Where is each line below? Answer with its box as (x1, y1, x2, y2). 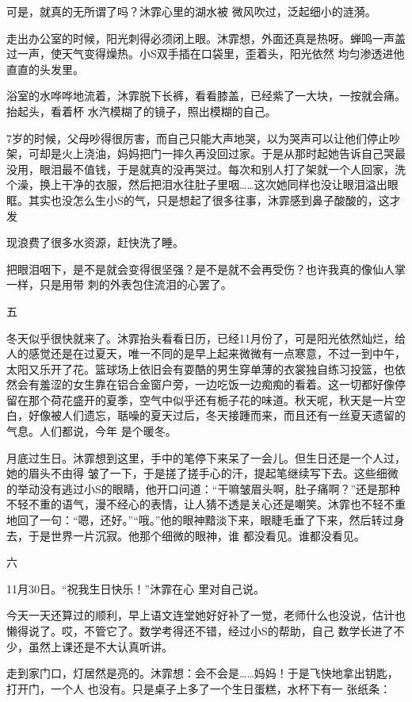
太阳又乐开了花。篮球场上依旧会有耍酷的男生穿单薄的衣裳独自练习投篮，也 (6, 360, 395, 377)
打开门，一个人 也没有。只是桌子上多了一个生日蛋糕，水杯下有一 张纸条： (6, 680, 391, 696)
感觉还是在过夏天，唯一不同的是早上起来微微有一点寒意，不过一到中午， (28, 345, 406, 362)
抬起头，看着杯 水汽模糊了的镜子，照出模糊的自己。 (6, 102, 277, 119)
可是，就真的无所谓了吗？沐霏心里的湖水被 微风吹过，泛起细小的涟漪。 (6, 3, 376, 19)
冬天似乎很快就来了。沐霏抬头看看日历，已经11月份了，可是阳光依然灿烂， (6, 329, 395, 346)
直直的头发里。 (6, 60, 84, 77)
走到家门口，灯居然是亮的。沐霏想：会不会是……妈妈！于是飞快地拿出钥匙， (6, 665, 399, 681)
